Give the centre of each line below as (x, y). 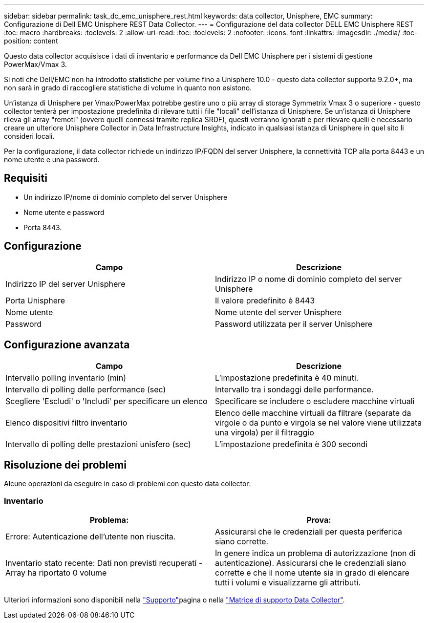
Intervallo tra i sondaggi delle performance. (294, 389)
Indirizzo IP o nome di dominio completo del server (309, 279)
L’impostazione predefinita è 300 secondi (291, 444)
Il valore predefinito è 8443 (265, 300)
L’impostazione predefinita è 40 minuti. (287, 377)
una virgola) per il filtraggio (265, 432)
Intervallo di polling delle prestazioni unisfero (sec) (98, 444)
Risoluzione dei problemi (65, 465)
